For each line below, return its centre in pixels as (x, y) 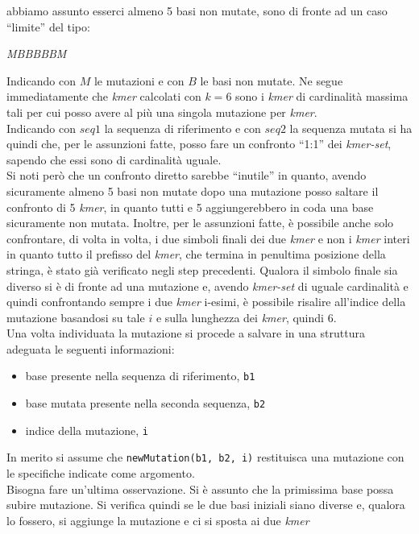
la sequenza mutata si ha (351, 128)
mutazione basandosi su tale (76, 317)
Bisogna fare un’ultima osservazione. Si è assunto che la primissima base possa (200, 488)
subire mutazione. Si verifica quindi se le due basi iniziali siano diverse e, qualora (206, 505)
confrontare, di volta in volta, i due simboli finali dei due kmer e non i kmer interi (208, 238)
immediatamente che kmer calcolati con (104, 96)
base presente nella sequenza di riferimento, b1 (140, 376)
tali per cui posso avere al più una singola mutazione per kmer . (162, 112)
